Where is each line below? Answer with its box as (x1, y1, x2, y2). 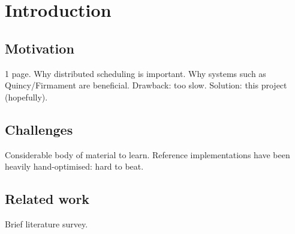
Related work (5, 189, 90, 208)
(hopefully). (5, 90, 48, 103)
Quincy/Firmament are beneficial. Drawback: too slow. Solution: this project (5, 79, 287, 91)
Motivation (5, 38, 74, 57)
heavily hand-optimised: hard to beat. (5, 160, 144, 173)
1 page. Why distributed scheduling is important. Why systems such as (5, 67, 266, 79)
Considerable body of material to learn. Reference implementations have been (5, 148, 290, 161)
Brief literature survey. (5, 217, 88, 230)
